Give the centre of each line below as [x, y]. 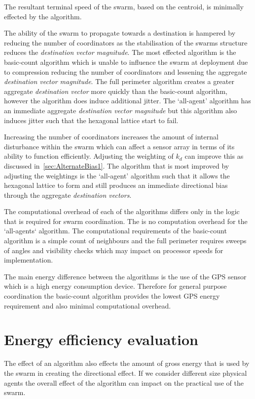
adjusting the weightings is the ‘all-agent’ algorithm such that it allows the [117, 175]
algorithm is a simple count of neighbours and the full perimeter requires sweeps [125, 241]
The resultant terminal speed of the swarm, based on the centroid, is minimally [124, 6]
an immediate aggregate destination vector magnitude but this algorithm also [121, 110]
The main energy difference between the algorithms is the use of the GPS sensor [125, 276]
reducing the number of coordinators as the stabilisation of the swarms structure [126, 42]
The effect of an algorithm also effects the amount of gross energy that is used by [127, 363]
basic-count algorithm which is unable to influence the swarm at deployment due [126, 62]
